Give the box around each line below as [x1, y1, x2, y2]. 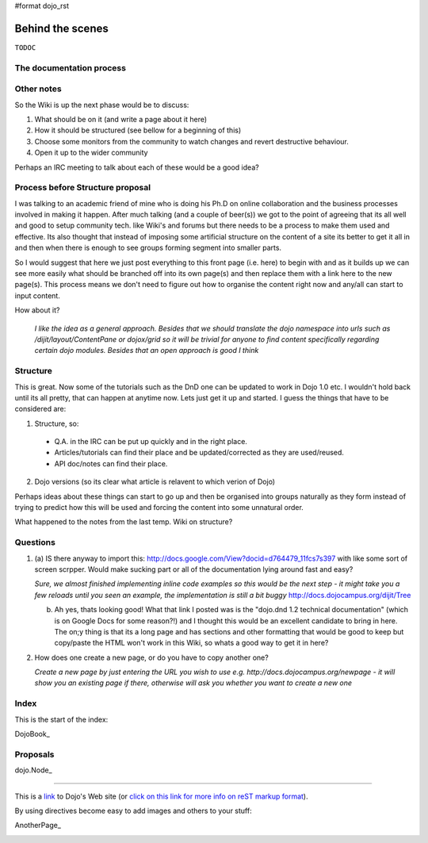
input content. [14, 290, 61, 301]
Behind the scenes [14, 21, 109, 35]
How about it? [14, 305, 60, 315]
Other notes [14, 83, 63, 94]
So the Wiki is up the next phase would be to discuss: [14, 100, 189, 109]
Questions [14, 537, 55, 548]
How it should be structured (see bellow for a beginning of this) [34, 125, 242, 135]
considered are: [14, 404, 67, 414]
